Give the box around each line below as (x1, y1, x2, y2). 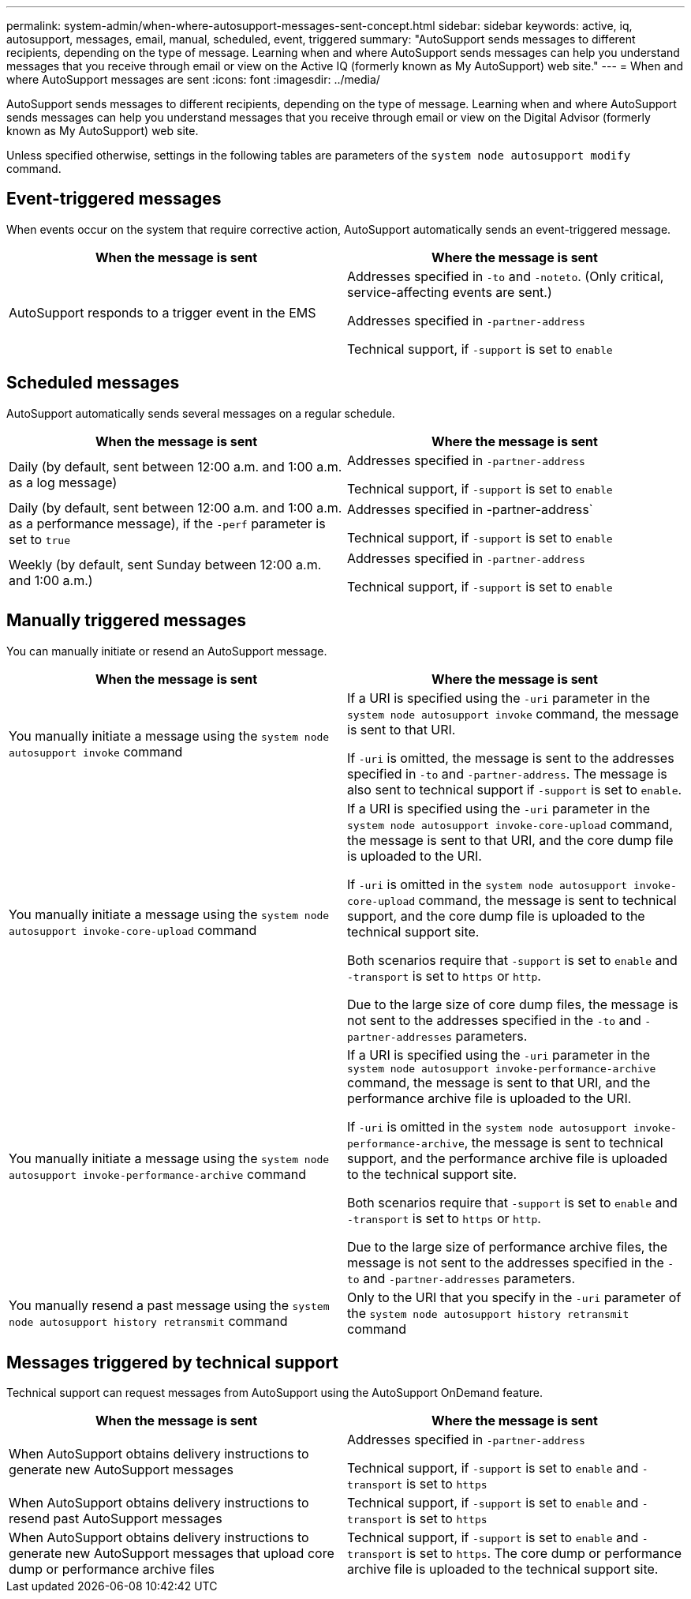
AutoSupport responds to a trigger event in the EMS (9, 304, 316, 321)
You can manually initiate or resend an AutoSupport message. (6, 644, 327, 658)
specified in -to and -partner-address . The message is (347, 765, 667, 782)
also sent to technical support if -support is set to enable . (347, 781, 682, 798)
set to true (9, 531, 70, 547)
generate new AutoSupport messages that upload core (9, 1545, 334, 1562)
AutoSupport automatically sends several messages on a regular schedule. (6, 406, 395, 420)
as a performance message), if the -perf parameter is (9, 515, 326, 531)
